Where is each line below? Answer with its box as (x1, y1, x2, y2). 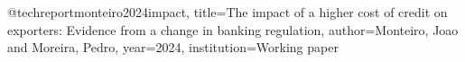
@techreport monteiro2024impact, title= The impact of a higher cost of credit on (7, 3, 448, 21)
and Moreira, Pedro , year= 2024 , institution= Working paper (7, 38, 339, 57)
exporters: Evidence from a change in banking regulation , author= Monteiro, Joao (7, 20, 459, 39)
